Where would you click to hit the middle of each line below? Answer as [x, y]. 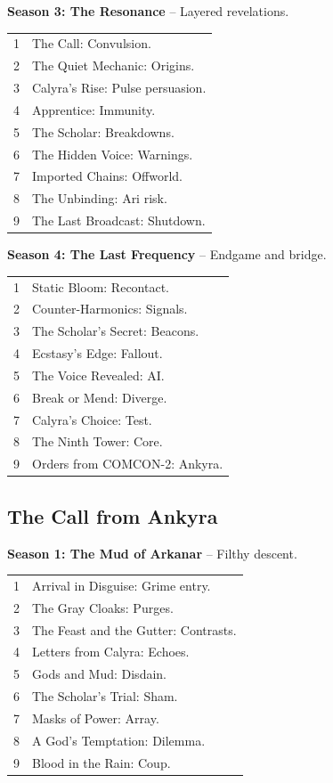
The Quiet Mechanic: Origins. [114, 65]
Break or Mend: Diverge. [100, 397]
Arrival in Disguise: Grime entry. [122, 585]
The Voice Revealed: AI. [98, 375]
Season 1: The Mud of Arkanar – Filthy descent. [152, 553]
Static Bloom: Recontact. [101, 286]
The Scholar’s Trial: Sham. [105, 696]
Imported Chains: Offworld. [107, 176]
